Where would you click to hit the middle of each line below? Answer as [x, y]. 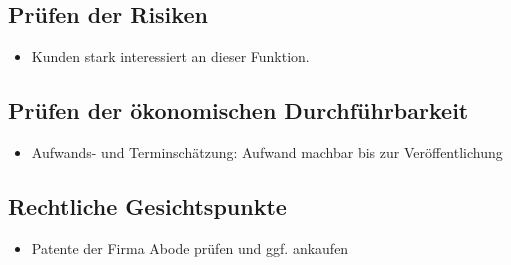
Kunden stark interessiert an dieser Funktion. [170, 56]
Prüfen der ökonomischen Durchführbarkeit [238, 110]
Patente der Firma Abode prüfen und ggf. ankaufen [190, 247]
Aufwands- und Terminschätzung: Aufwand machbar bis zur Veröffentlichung [267, 152]
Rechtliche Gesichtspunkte [147, 205]
